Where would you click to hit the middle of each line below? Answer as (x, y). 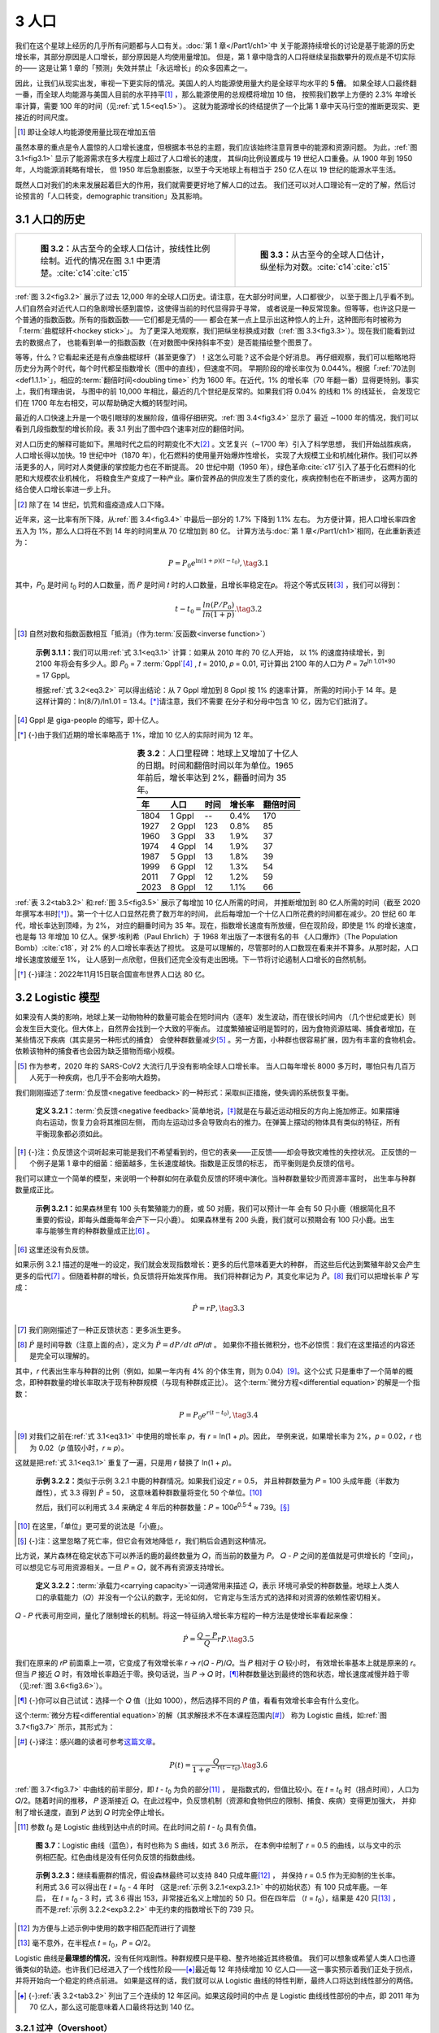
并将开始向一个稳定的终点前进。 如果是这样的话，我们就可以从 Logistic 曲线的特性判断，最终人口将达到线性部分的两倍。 (216, 1981)
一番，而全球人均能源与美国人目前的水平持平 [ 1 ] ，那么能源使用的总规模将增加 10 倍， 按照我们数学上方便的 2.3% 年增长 (215, 94)
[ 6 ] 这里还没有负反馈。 (55, 1249)
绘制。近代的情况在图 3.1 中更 (96, 261)
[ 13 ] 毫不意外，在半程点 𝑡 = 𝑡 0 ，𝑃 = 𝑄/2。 (86, 1944)
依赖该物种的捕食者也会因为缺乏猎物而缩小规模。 (97, 1051)
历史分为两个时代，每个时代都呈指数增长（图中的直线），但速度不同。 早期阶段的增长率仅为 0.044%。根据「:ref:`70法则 (215, 368)
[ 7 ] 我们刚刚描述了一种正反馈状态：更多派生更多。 (102, 1330)
